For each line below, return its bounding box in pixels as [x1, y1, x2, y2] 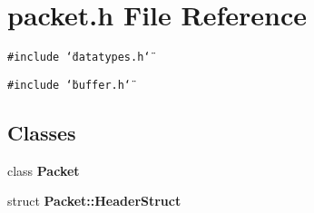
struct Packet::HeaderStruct [7, 191, 182, 210]
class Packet [7, 160, 80, 179]
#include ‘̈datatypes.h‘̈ [7, 51, 151, 64]
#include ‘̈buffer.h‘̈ [7, 78, 132, 92]
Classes [7, 118, 76, 146]
